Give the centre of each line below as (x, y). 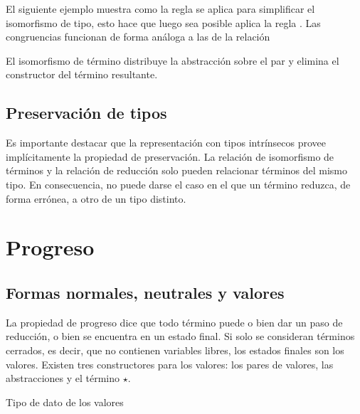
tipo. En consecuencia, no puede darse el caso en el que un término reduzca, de (178, 184)
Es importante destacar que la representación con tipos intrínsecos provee (166, 143)
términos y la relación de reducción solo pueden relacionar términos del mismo (177, 170)
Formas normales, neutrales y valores (145, 292)
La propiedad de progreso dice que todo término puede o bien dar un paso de (174, 322)
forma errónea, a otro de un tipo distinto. (96, 198)
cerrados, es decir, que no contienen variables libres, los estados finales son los (175, 350)
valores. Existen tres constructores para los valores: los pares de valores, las (170, 364)
